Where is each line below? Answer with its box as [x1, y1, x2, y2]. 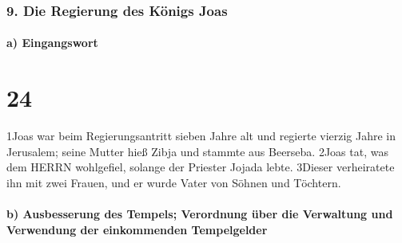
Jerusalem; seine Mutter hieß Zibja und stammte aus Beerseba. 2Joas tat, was [6, 143, 388, 159]
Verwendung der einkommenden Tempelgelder [6, 221, 268, 237]
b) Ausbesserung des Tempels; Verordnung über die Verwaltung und [6, 206, 393, 222]
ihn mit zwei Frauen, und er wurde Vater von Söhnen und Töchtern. [6, 174, 341, 190]
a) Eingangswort [6, 34, 98, 51]
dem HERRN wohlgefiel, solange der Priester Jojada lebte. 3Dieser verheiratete [6, 159, 395, 175]
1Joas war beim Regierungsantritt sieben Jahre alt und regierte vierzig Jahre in [6, 127, 396, 144]
